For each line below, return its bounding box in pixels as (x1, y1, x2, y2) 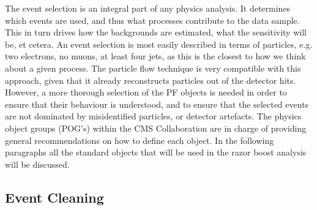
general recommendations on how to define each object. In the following (5, 133, 274, 146)
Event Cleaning (5, 187, 104, 206)
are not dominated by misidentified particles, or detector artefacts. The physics (5, 110, 302, 122)
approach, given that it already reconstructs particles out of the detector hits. (5, 73, 296, 86)
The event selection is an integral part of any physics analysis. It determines (5, 2, 291, 14)
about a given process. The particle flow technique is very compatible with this (5, 61, 301, 74)
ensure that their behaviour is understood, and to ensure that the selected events (5, 97, 309, 110)
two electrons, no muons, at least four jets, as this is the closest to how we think (5, 50, 306, 62)
